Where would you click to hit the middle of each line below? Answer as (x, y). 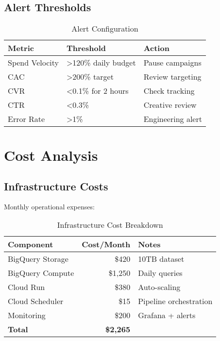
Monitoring (27, 315)
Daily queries (160, 273)
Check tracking (169, 91)
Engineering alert (173, 119)
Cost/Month (106, 244)
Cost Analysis (51, 155)
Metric (21, 48)
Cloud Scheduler (36, 301)
